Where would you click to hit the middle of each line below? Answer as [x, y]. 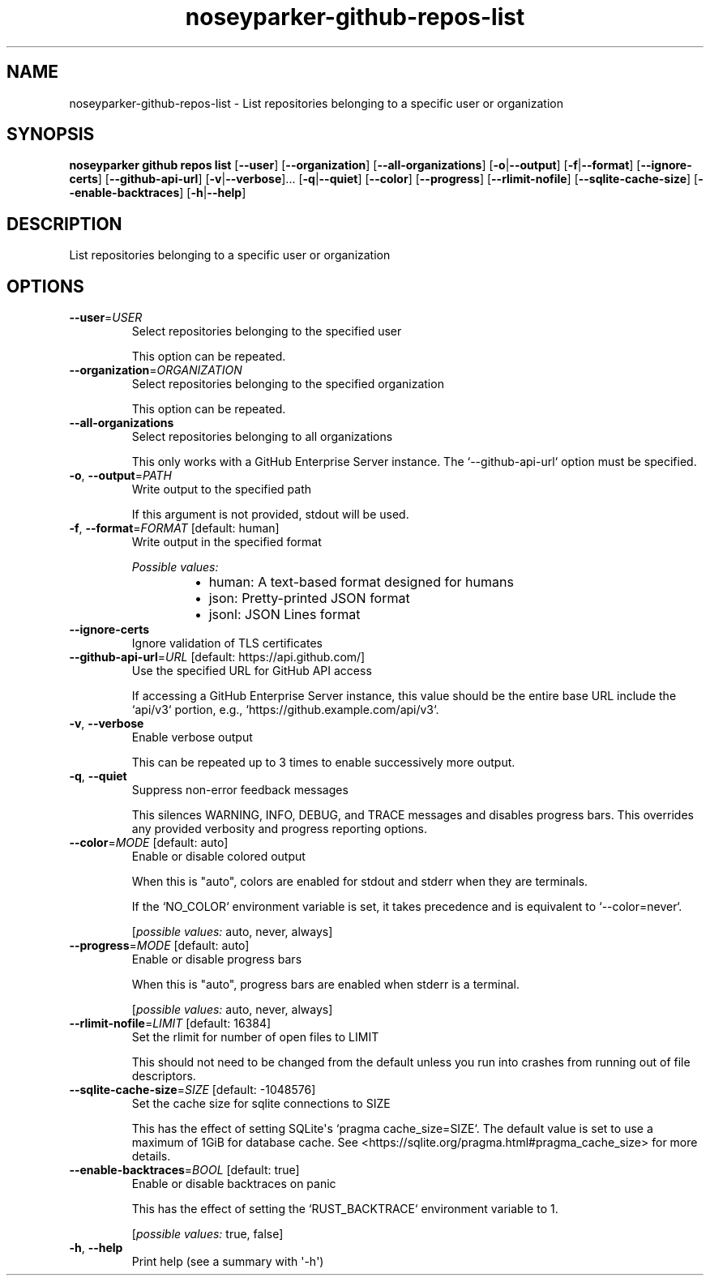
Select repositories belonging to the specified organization [288, 384]
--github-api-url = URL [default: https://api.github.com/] [217, 657]
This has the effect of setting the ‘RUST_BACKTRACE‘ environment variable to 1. [345, 1209]
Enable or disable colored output [218, 857]
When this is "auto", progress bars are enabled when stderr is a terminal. [325, 985]
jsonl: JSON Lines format [284, 615]
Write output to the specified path [221, 489]
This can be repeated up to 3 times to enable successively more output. [323, 763]
